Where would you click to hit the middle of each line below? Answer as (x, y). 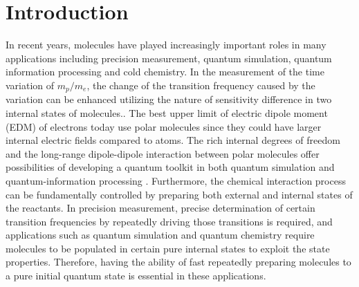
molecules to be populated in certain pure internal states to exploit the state (168, 248)
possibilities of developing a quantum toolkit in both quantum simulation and (170, 167)
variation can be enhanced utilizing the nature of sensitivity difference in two (169, 99)
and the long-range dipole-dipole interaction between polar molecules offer (163, 153)
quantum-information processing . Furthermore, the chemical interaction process (176, 180)
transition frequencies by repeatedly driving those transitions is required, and (169, 221)
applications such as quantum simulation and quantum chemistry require (160, 235)
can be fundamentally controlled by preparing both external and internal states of (179, 194)
